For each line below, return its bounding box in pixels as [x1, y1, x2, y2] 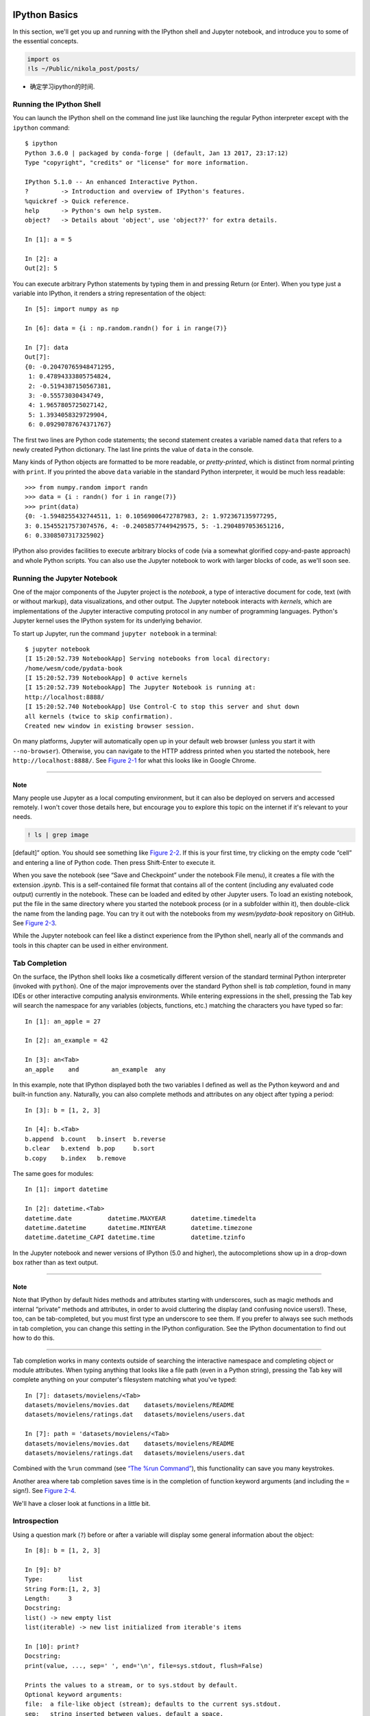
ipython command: [12, 124, 70, 132]
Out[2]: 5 [25, 264, 58, 273]
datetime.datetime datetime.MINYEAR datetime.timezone [25, 1224, 253, 1231]
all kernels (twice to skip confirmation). [25, 712, 173, 720]
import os [27, 55, 60, 63]
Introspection [12, 1516, 59, 1526]
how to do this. [12, 1334, 55, 1342]
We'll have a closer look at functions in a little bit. [12, 1499, 151, 1507]
